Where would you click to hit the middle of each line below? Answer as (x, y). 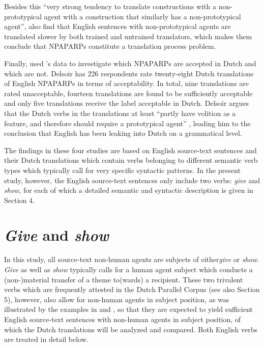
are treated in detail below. (46, 339)
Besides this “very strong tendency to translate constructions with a (110, 6)
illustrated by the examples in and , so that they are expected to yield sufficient (128, 309)
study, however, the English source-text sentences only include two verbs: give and (132, 180)
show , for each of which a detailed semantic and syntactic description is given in (129, 190)
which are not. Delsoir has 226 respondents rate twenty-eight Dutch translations (129, 73)
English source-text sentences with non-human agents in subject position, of (123, 319)
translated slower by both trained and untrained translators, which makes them (128, 36)
